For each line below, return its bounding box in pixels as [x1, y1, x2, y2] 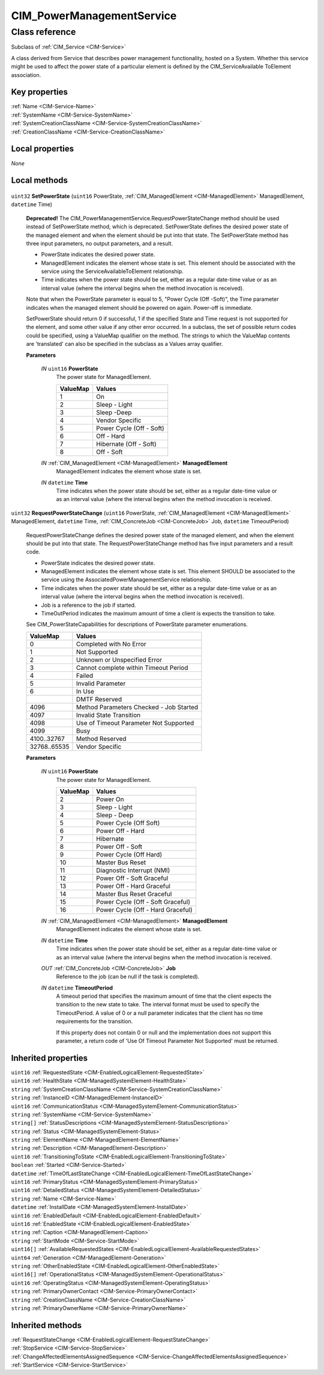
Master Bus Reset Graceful [96, 890, 172, 898]
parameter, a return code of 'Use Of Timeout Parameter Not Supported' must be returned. [56, 1038, 279, 1045]
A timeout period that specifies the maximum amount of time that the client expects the [56, 992, 272, 1000]
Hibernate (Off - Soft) [96, 440, 157, 448]
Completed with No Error [76, 639, 146, 648]
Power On [96, 795, 124, 803]
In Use [76, 687, 95, 695]
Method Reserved [76, 734, 127, 743]
